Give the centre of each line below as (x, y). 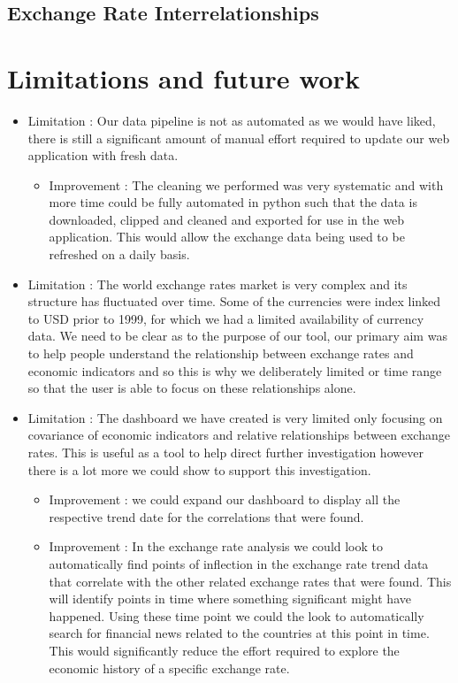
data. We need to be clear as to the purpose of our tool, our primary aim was (237, 336)
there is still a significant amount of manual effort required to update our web (239, 138)
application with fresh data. (103, 155)
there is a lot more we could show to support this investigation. (199, 469)
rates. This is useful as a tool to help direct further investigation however (225, 452)
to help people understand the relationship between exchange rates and (221, 353)
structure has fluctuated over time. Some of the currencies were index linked (234, 301)
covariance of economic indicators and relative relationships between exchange (239, 435)
